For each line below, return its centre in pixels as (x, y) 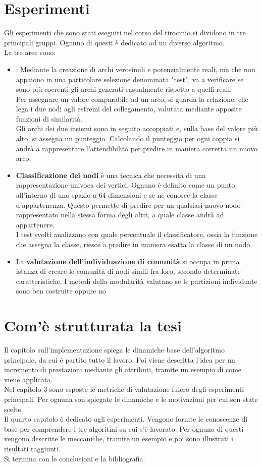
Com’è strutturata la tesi (93, 326)
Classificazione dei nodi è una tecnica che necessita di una (111, 175)
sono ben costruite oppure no (61, 291)
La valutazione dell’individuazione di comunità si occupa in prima (128, 261)
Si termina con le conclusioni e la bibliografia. (75, 458)
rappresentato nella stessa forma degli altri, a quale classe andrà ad (120, 215)
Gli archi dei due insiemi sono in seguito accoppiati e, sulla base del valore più (137, 128)
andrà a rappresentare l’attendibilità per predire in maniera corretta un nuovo (137, 148)
